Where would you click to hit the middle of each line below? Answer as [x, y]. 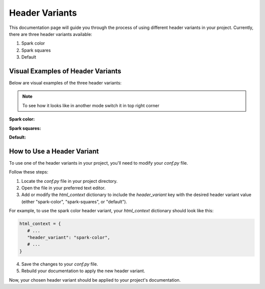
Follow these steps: [29, 172]
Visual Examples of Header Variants [65, 71]
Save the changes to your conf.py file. [60, 264]
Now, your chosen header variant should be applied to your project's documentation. [95, 280]
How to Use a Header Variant [54, 151]
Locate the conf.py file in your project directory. [69, 181]
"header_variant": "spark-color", [69, 237]
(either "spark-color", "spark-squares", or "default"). [74, 202]
